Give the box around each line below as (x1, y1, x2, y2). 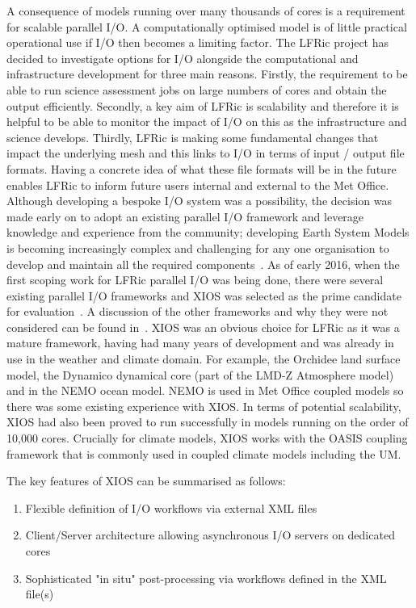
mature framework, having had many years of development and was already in (6, 334, 394, 351)
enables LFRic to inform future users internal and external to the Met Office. (6, 176, 389, 193)
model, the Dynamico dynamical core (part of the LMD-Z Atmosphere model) (6, 366, 394, 383)
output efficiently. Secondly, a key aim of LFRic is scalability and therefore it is (6, 97, 399, 114)
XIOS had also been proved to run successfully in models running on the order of (6, 413, 409, 430)
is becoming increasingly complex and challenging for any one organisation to (6, 239, 389, 256)
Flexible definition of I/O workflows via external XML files (25, 499, 317, 516)
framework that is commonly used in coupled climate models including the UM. (6, 445, 401, 462)
